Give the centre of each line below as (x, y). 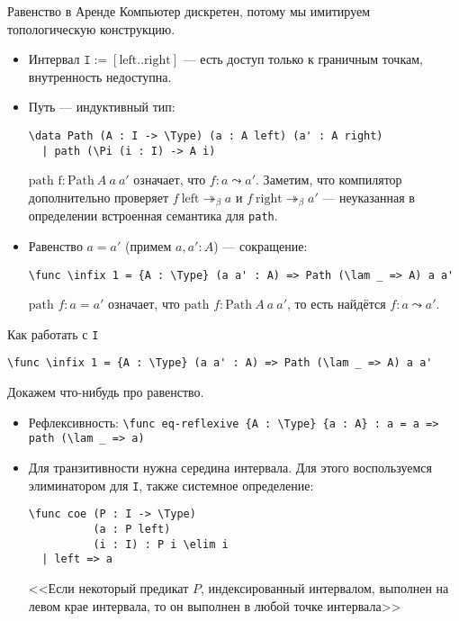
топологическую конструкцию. (91, 28)
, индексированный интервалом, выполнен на (324, 587)
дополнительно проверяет (99, 197)
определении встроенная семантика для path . (153, 216)
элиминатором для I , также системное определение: (171, 485)
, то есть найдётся (337, 304)
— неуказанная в (369, 197)
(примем (148, 245)
